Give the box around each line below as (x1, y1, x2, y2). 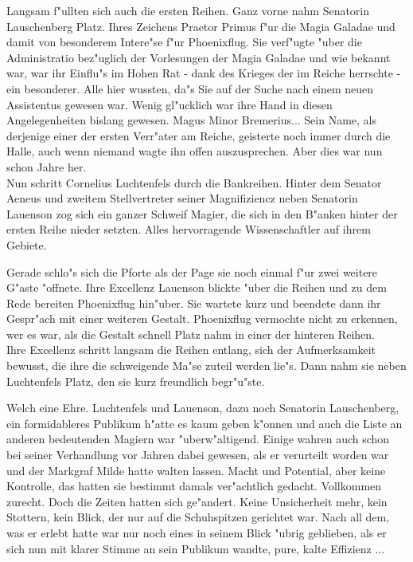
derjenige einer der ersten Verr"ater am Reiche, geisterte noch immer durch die (6, 127, 391, 143)
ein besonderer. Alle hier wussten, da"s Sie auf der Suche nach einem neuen (6, 80, 374, 96)
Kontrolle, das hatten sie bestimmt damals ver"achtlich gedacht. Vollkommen (6, 478, 382, 494)
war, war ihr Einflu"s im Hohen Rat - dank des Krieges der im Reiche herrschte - (6, 65, 401, 81)
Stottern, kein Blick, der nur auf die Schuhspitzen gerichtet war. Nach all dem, (6, 509, 390, 525)
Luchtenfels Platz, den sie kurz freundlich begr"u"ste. (6, 372, 265, 389)
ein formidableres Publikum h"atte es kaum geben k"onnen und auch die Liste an (6, 415, 403, 431)
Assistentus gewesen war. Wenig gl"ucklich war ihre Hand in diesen (6, 96, 333, 112)
